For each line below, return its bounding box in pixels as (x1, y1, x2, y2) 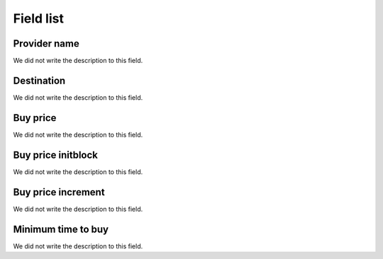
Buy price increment (13, 186, 106, 198)
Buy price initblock (13, 149, 99, 161)
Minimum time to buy (13, 223, 109, 235)
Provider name (13, 38, 79, 50)
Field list (13, 11, 64, 26)
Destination (13, 74, 66, 86)
